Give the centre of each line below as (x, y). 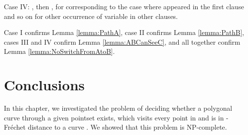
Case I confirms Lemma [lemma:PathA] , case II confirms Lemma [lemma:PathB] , (124, 32)
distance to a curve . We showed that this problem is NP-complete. (127, 127)
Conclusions (44, 85)
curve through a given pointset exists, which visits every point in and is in (114, 117)
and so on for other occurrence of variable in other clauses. (91, 16)
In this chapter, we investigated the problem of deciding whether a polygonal (118, 108)
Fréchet (15, 127)
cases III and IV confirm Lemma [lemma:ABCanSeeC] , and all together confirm (122, 42)
